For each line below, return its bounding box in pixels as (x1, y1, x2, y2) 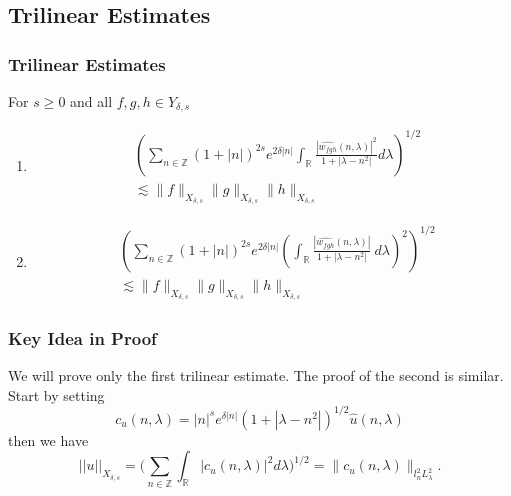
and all (70, 91, 113, 111)
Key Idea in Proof (8, 325, 157, 350)
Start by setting (8, 384, 105, 405)
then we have (8, 429, 89, 450)
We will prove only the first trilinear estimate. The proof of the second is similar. (8, 365, 504, 386)
